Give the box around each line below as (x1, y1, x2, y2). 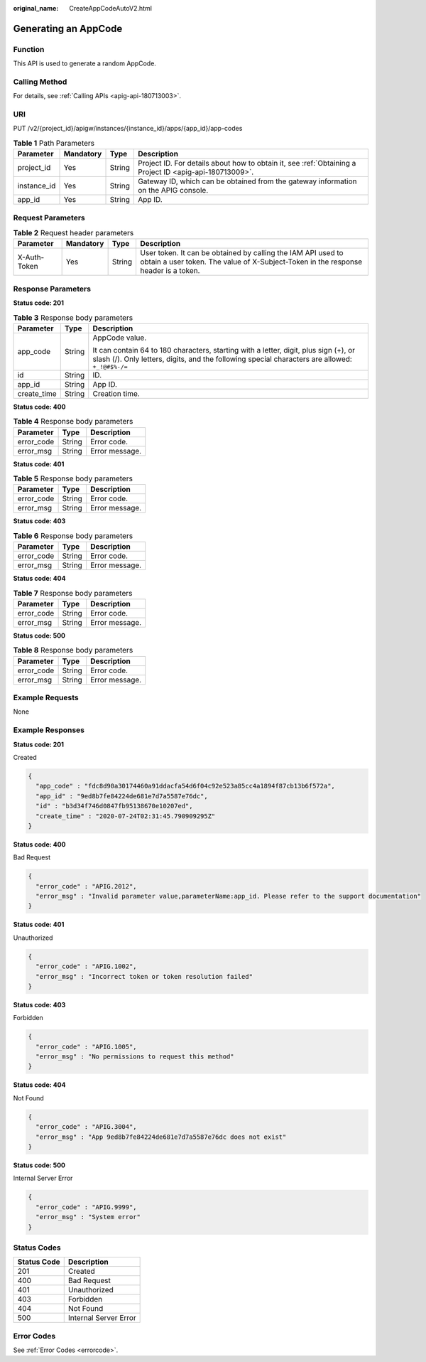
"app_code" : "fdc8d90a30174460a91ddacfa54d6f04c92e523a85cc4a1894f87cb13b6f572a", (35, 782, 335, 790)
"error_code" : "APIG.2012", (35, 882, 138, 890)
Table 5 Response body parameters (13, 473, 133, 483)
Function (13, 44, 45, 54)
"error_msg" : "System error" (35, 1213, 141, 1221)
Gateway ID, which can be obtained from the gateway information (137, 176, 357, 186)
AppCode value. (92, 333, 147, 343)
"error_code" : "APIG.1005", (35, 1042, 138, 1051)
